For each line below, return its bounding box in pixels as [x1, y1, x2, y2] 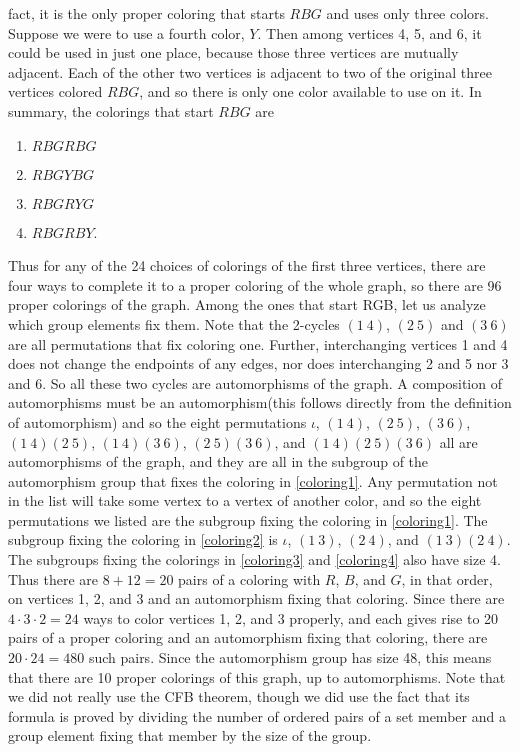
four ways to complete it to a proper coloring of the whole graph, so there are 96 [8, 274, 502, 295]
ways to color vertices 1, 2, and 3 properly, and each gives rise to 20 [83, 607, 499, 628]
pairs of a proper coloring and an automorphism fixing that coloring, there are [8, 627, 488, 648]
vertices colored [8, 81, 103, 102]
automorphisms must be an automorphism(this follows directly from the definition [8, 392, 512, 413]
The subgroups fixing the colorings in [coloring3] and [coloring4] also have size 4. [8, 549, 501, 570]
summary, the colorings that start [8, 100, 214, 121]
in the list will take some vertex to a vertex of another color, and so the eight [8, 490, 482, 511]
